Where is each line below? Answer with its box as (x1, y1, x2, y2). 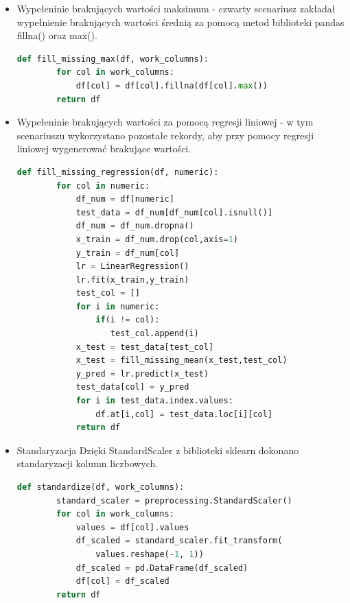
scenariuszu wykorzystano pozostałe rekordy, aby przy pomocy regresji (16, 128, 314, 142)
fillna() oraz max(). (16, 28, 97, 43)
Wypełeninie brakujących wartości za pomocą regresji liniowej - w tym (16, 115, 314, 129)
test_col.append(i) (110, 329, 199, 339)
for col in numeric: (56, 180, 150, 191)
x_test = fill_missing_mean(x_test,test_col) (75, 355, 288, 366)
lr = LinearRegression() (75, 261, 189, 272)
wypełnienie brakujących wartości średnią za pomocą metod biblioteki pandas (16, 14, 345, 29)
